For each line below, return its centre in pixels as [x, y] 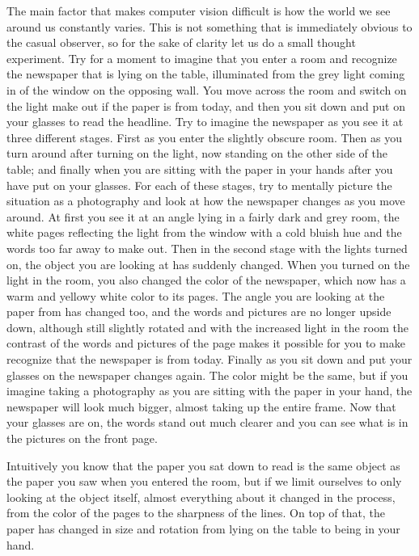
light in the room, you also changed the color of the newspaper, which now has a [206, 280]
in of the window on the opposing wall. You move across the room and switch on [207, 89]
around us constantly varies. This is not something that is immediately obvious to [209, 26]
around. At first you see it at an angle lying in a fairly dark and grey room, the [203, 216]
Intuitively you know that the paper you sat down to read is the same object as [203, 465]
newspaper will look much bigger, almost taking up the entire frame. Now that [201, 406]
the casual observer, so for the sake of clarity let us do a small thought [181, 42]
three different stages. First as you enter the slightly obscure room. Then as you [204, 137]
